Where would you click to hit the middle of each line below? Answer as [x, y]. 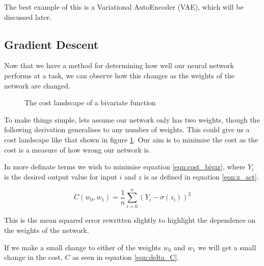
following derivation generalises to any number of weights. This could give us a [127, 129]
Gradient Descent [51, 44]
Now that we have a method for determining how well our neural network [119, 65]
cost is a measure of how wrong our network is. [77, 149]
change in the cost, [33, 257]
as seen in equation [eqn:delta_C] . [126, 257]
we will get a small [227, 247]
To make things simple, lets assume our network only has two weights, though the [132, 119]
